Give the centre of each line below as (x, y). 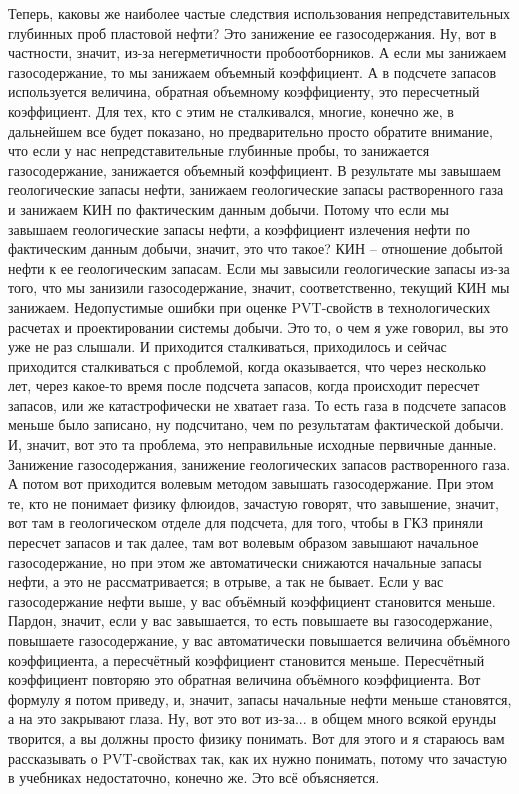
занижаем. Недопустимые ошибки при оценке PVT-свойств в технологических (249, 306)
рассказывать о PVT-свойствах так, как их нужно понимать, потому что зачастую (257, 757)
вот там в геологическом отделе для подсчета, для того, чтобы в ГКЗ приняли (246, 522)
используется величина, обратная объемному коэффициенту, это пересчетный (244, 91)
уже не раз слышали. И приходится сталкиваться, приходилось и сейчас (227, 346)
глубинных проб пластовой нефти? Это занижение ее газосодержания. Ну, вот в (252, 32)
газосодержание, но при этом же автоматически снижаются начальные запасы (245, 561)
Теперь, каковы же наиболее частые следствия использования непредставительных (259, 13)
